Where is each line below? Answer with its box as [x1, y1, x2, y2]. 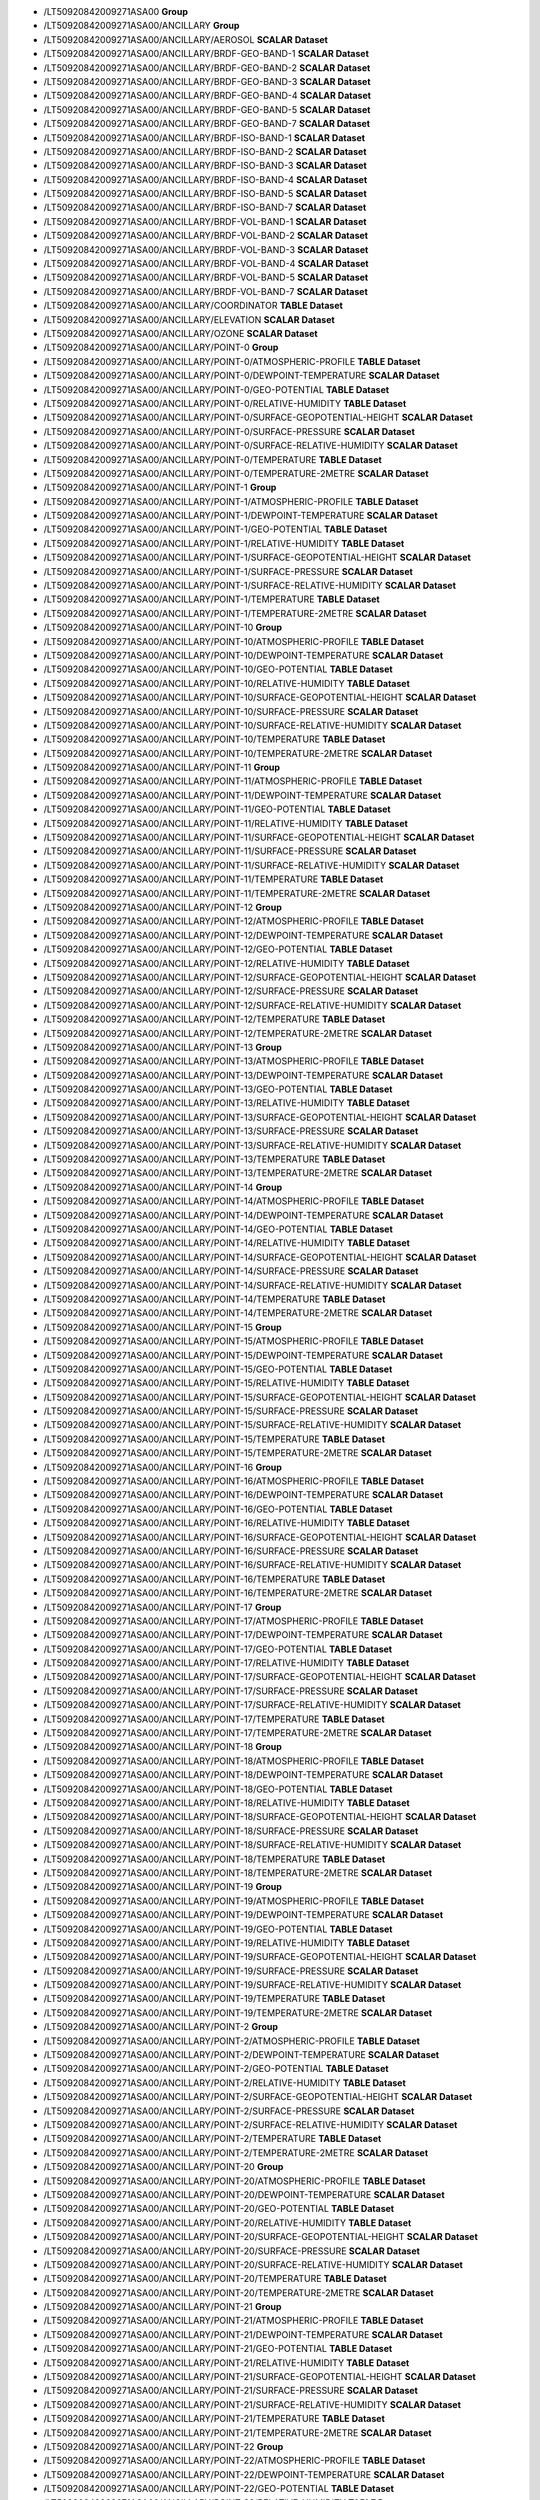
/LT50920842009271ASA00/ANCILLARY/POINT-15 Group [43, 1321, 282, 1333]
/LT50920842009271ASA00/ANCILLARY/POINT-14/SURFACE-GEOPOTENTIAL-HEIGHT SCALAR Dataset [43, 1251, 477, 1263]
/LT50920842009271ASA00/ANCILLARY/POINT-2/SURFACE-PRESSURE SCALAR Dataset [43, 2105, 415, 2117]
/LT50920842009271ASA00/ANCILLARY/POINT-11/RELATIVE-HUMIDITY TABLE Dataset [43, 817, 409, 829]
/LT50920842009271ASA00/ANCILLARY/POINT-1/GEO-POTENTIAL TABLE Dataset [43, 523, 388, 535]
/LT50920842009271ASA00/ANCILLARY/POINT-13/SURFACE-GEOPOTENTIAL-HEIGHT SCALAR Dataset [43, 1111, 477, 1123]
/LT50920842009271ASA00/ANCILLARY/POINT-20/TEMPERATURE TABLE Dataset [43, 2273, 387, 2285]
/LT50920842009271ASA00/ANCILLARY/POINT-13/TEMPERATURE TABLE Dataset [43, 1153, 386, 1165]
